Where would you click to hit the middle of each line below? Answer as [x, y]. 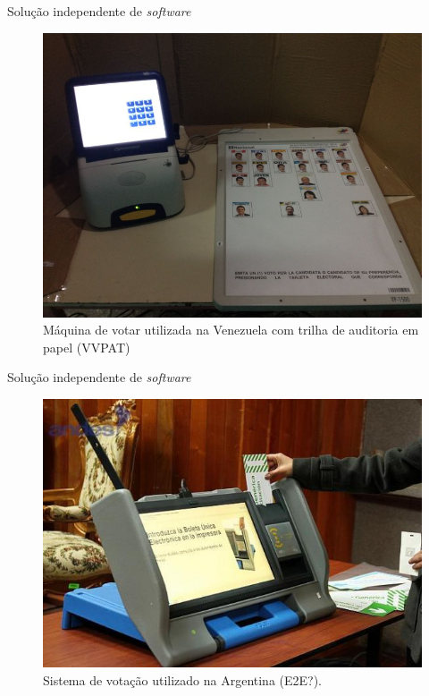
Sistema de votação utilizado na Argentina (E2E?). [183, 680]
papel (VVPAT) [87, 347]
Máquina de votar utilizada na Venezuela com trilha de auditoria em [231, 330]
